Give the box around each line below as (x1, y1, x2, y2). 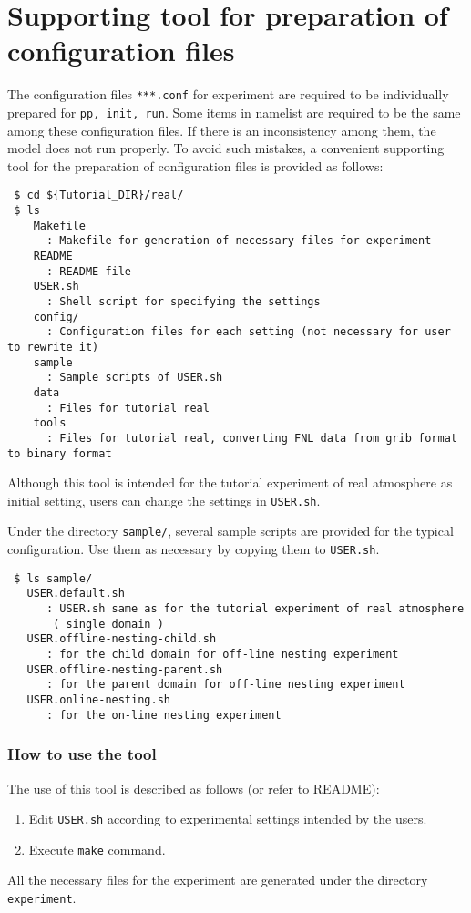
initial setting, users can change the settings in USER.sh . (7, 490, 321, 509)
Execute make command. (28, 839, 166, 858)
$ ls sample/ (14, 571, 93, 585)
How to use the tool (7, 743, 157, 765)
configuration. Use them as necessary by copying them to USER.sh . (7, 539, 380, 559)
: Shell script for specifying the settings (46, 295, 321, 308)
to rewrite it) (7, 340, 99, 354)
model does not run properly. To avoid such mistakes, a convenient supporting (7, 138, 445, 158)
